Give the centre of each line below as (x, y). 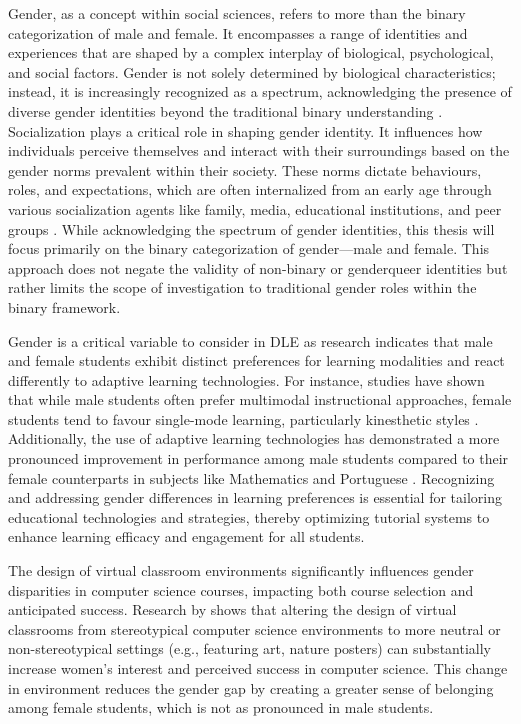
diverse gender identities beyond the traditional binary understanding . (225, 110)
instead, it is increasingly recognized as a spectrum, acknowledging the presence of (260, 91)
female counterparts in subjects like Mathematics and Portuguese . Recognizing (251, 477)
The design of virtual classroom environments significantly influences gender (241, 570)
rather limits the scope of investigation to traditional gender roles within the (242, 287)
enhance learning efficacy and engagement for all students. (186, 536)
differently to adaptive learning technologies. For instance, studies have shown (246, 379)
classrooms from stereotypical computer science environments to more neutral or (254, 628)
